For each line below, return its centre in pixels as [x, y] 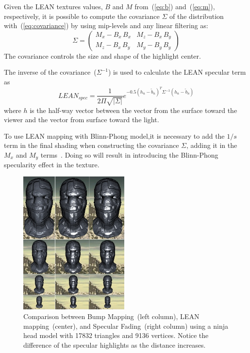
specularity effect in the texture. [52, 165]
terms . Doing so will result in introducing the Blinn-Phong [129, 154]
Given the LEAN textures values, [53, 6]
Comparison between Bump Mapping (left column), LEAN [111, 316]
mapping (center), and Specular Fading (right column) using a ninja [126, 326]
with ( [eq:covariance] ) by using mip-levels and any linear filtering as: [106, 25]
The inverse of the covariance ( [50, 72]
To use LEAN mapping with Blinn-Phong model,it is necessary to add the [114, 136]
